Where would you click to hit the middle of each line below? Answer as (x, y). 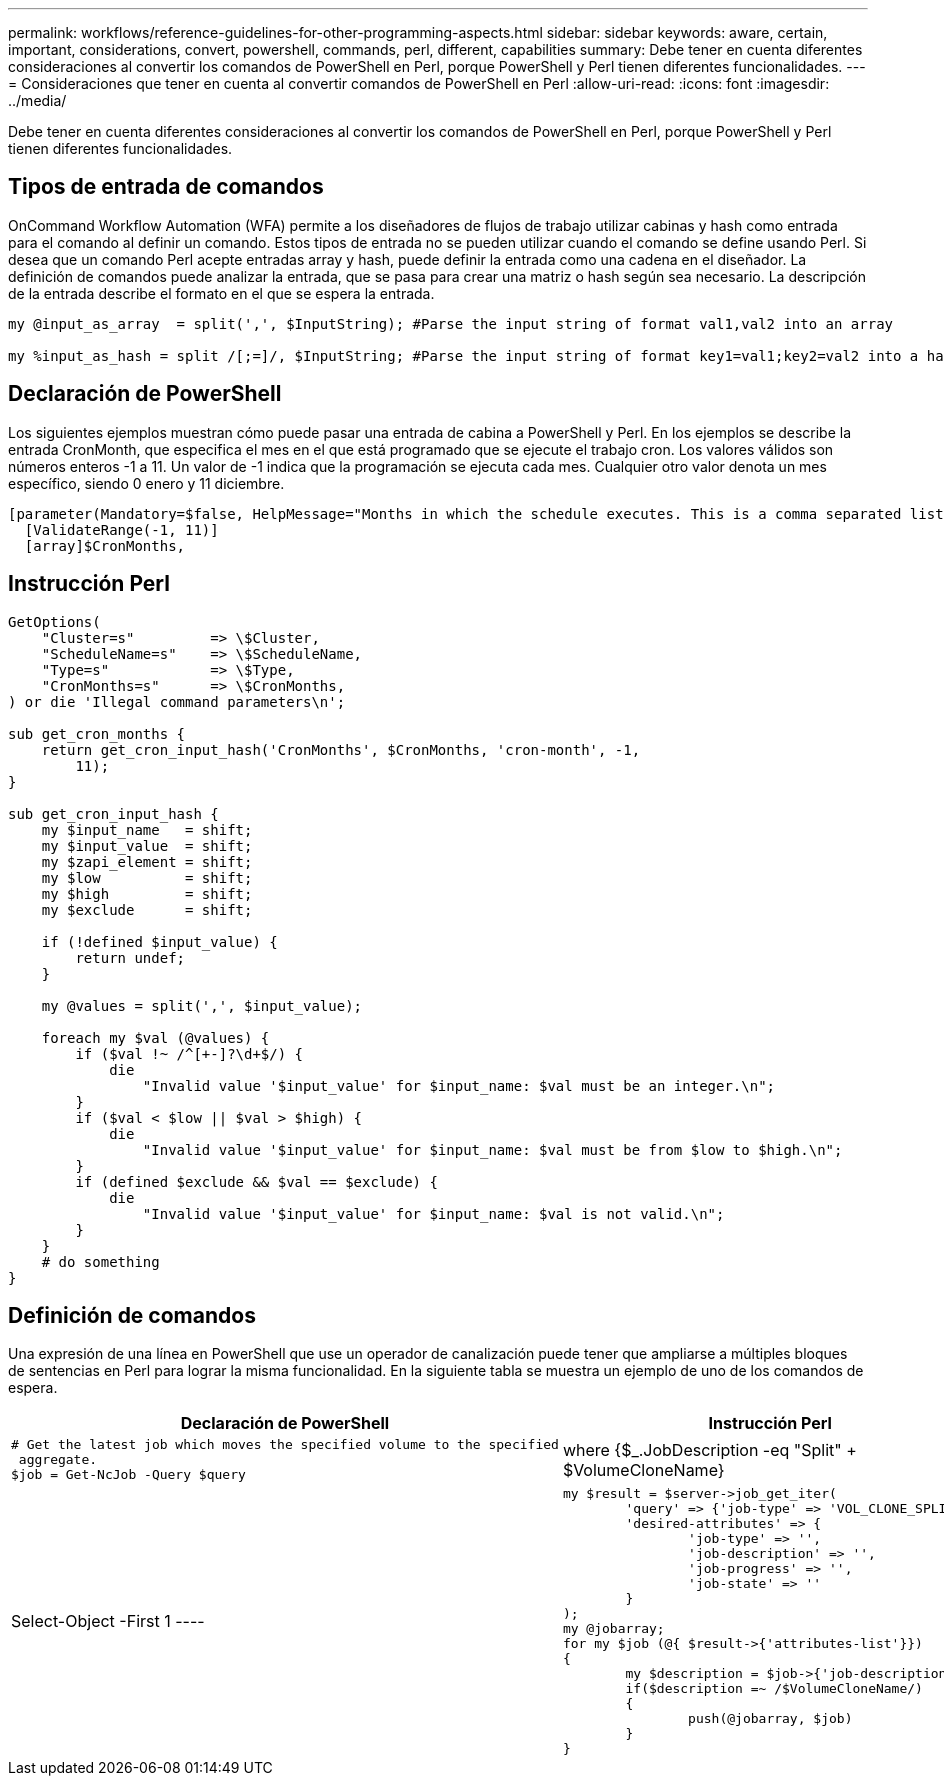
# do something (100, 1261)
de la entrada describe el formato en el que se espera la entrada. (221, 293)
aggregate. (58, 1460)
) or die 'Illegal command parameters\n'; (177, 701)
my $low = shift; (147, 877)
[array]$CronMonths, (105, 545)
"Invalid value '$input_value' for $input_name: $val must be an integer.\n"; (459, 1085)
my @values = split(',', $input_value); (202, 1005)
